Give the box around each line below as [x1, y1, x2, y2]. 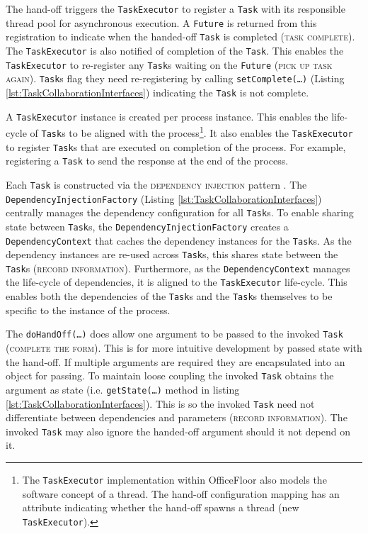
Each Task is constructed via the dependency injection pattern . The [6, 177, 307, 191]
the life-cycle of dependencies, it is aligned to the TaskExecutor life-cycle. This [6, 274, 347, 289]
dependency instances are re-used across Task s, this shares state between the [6, 247, 338, 262]
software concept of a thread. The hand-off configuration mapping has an [22, 486, 340, 501]
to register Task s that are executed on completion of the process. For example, [6, 139, 346, 154]
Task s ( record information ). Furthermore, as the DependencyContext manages [6, 260, 350, 275]
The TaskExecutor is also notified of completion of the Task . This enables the [6, 43, 344, 57]
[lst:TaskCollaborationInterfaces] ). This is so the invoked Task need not [6, 396, 315, 411]
